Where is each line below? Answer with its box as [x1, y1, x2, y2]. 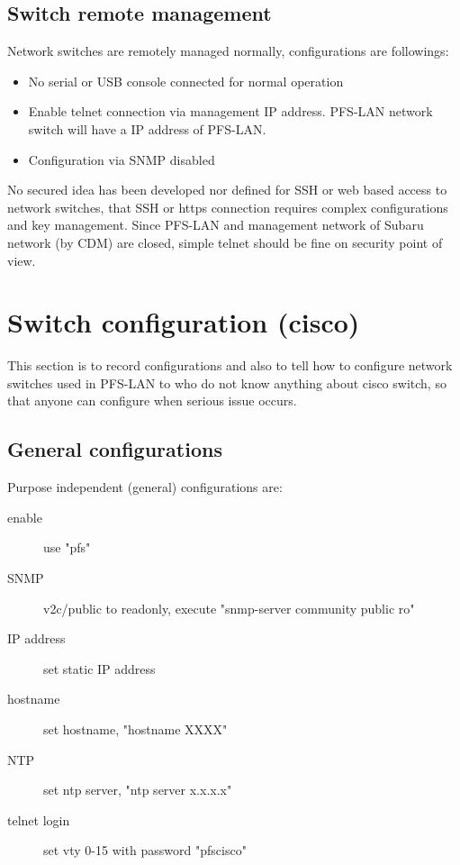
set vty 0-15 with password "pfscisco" [43, 841, 247, 860]
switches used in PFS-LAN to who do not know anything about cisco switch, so [7, 373, 446, 392]
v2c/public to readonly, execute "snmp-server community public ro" [43, 598, 415, 617]
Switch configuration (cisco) [7, 304, 360, 341]
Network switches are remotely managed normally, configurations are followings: [7, 41, 449, 60]
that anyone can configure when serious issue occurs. [7, 391, 297, 410]
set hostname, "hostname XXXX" [43, 720, 228, 738]
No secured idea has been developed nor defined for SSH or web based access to [7, 180, 447, 199]
